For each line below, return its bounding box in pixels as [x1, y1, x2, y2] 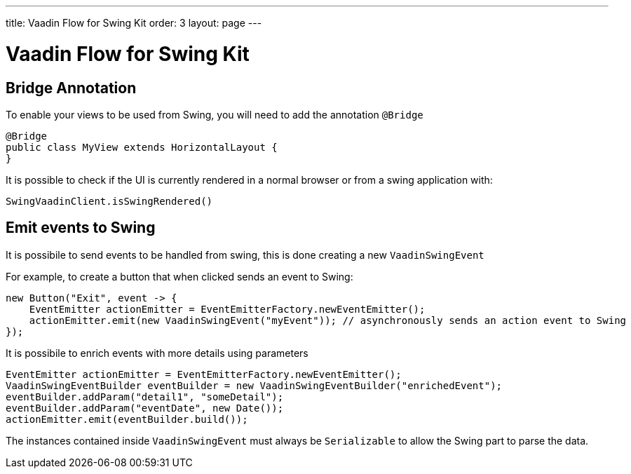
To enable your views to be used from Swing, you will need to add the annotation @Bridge [6, 108, 423, 121]
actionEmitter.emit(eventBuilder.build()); [6, 413, 248, 425]
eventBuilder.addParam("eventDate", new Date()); [6, 402, 284, 414]
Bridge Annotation [6, 79, 137, 97]
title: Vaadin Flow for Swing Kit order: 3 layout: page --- [6, 17, 262, 29]
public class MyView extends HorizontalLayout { [6, 141, 278, 153]
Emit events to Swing [6, 219, 156, 237]
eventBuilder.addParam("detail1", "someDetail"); [6, 391, 284, 402]
